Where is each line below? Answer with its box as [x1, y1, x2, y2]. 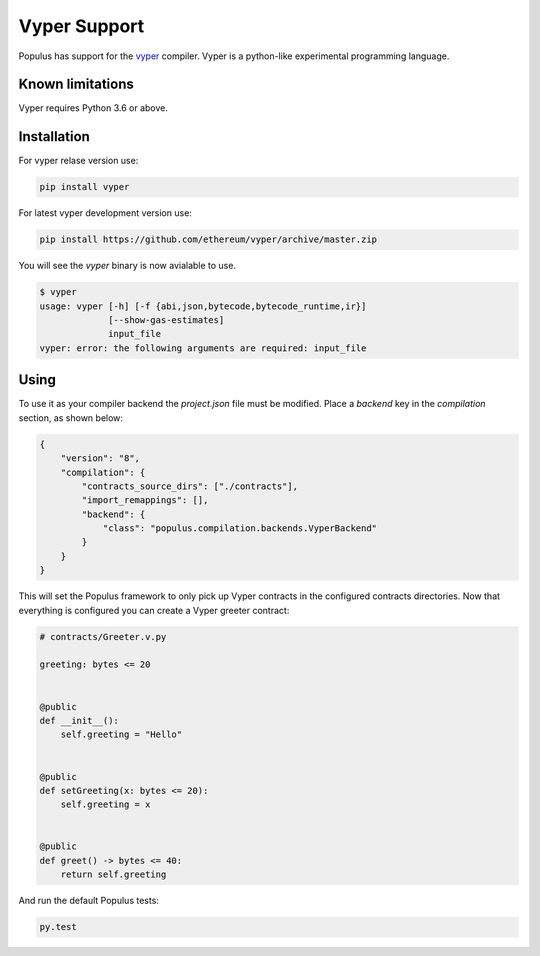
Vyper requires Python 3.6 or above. [18, 102, 169, 114]
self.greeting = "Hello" [60, 729, 183, 740]
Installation [18, 128, 90, 145]
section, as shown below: [18, 411, 124, 424]
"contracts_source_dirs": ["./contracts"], [81, 480, 299, 492]
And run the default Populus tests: [18, 895, 160, 907]
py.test [39, 921, 77, 933]
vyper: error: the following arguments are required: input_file [39, 342, 367, 354]
